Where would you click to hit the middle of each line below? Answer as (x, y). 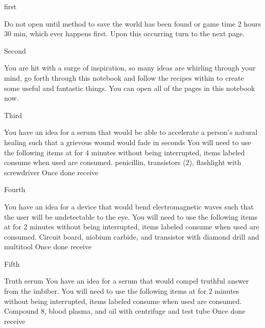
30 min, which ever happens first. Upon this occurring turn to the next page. (125, 33)
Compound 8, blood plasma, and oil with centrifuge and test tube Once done (125, 311)
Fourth (15, 189)
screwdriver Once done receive (51, 172)
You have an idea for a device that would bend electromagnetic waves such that (129, 206)
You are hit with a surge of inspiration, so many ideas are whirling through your (130, 68)
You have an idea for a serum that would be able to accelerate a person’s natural (131, 132)
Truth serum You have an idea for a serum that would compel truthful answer (127, 281)
